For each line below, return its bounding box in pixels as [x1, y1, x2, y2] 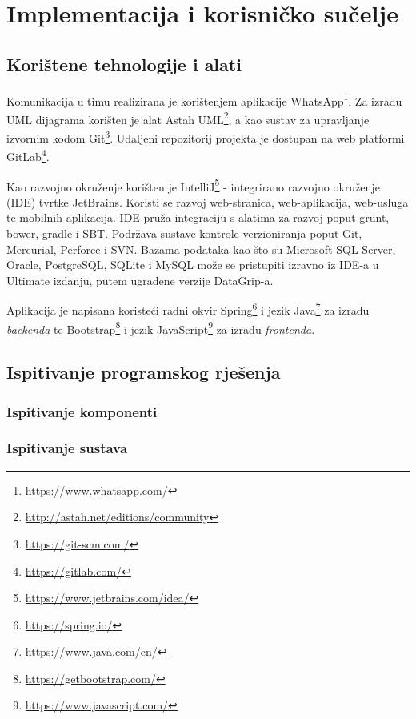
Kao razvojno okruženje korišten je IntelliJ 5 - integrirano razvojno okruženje [6, 175, 380, 195]
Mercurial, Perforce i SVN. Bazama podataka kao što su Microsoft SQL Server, [6, 240, 396, 257]
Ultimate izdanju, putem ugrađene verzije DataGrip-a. [6, 271, 274, 288]
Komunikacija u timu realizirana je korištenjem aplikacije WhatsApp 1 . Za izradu [6, 90, 402, 109]
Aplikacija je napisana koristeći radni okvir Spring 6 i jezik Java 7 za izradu [6, 299, 370, 319]
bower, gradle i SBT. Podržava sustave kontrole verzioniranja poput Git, [6, 225, 362, 242]
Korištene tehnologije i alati [6, 51, 242, 76]
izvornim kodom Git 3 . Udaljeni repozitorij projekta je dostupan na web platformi [6, 127, 405, 146]
